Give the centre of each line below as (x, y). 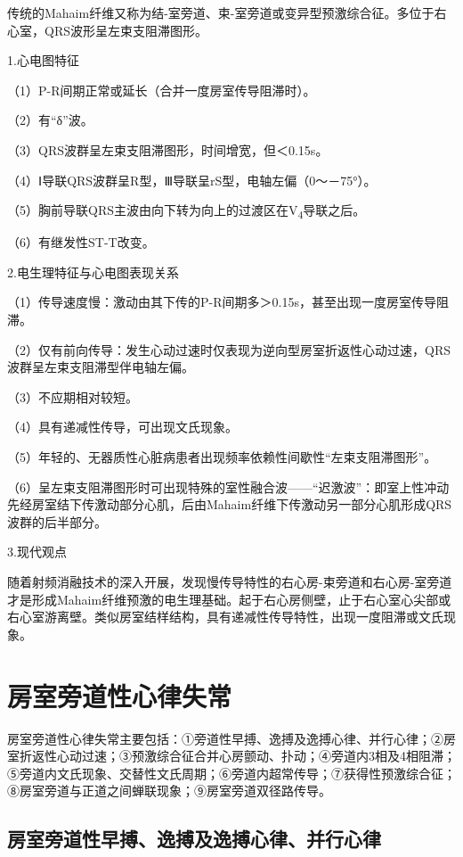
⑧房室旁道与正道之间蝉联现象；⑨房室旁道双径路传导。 (169, 791)
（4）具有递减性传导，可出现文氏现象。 (122, 427)
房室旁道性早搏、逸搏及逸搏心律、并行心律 (194, 839)
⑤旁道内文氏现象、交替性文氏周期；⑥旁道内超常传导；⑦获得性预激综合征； (231, 773)
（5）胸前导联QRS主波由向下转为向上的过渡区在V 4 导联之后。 (187, 211)
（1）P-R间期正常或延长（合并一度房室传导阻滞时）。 (162, 90)
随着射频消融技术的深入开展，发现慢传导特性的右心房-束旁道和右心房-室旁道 (230, 581)
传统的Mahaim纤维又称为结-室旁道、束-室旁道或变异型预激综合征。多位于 (221, 12)
